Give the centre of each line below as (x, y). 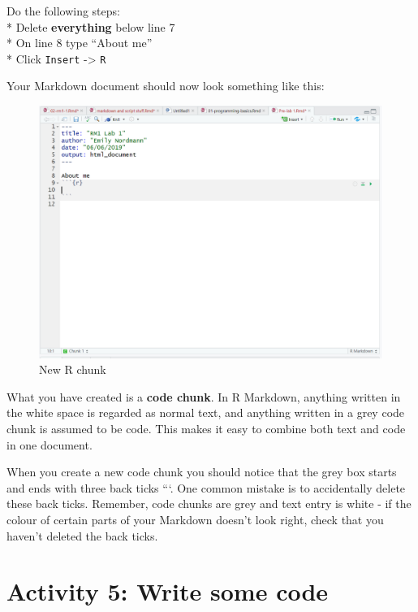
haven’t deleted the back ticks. (82, 535)
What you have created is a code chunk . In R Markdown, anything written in (204, 396)
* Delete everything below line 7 (91, 26)
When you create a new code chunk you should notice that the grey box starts (202, 472)
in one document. (50, 444)
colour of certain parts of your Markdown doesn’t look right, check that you (195, 519)
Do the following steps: (63, 11)
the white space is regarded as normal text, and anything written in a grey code (206, 412)
